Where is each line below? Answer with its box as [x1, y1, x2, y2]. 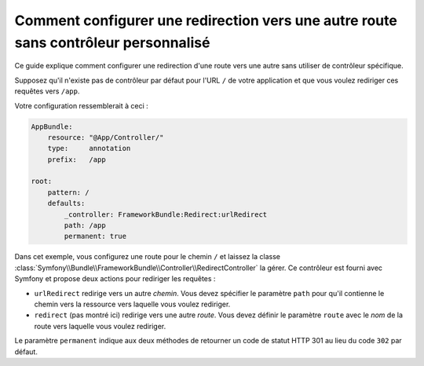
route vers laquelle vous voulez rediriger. [34, 321, 166, 331]
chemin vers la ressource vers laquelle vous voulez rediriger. [34, 299, 231, 309]
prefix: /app [47, 155, 106, 164]
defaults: [47, 199, 86, 208]
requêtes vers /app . [14, 86, 80, 96]
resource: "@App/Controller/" [47, 133, 164, 141]
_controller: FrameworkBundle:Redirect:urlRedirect [64, 210, 268, 219]
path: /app [64, 221, 106, 230]
